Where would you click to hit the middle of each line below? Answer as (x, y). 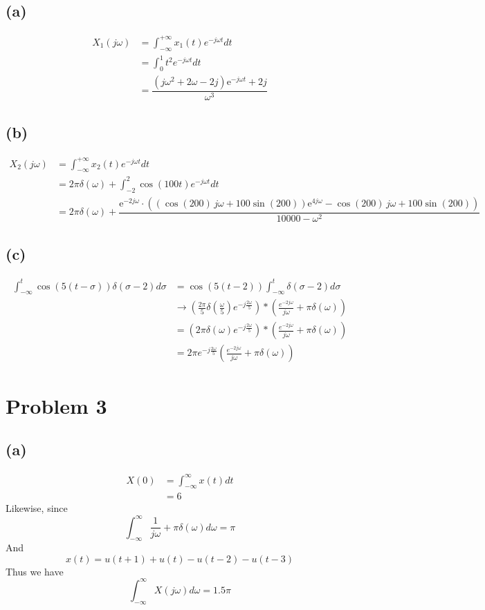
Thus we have (35, 571)
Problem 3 (56, 405)
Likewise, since (37, 508)
